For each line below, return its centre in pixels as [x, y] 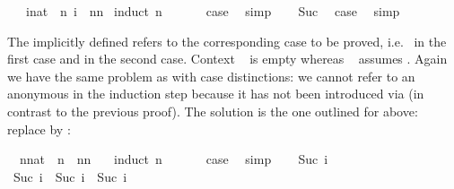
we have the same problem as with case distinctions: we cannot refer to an [211, 76]
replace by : [39, 129]
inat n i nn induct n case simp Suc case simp [213, 11]
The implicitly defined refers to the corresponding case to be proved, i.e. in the [227, 41]
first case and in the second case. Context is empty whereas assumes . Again [227, 59]
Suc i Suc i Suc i [70, 176]
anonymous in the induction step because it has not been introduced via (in [216, 94]
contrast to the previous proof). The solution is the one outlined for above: [213, 111]
